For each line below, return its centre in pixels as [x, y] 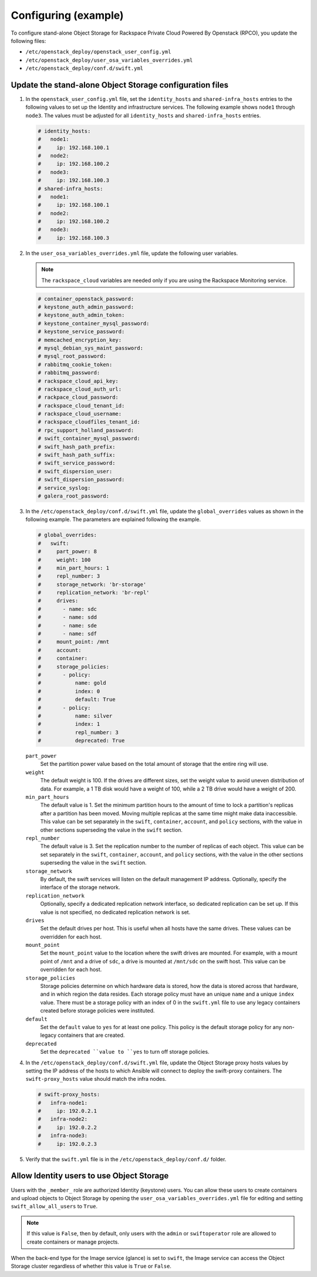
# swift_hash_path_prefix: [77, 447]
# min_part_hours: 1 [74, 568]
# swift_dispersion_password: [81, 480]
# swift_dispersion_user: [75, 471]
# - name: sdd [67, 617]
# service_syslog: [64, 488]
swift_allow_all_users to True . [54, 1207]
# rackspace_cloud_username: [80, 414]
